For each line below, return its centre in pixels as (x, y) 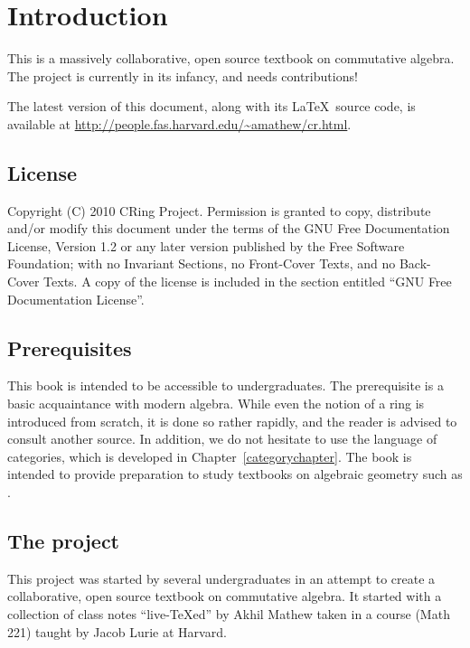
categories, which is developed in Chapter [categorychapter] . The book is (210, 456)
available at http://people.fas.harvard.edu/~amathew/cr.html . (179, 123)
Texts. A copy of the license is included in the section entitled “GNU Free (248, 282)
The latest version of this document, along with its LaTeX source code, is (211, 106)
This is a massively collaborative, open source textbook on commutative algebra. (231, 58)
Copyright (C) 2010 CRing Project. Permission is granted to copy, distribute (219, 210)
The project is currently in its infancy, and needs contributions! (183, 75)
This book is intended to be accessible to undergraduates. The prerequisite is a (226, 385)
